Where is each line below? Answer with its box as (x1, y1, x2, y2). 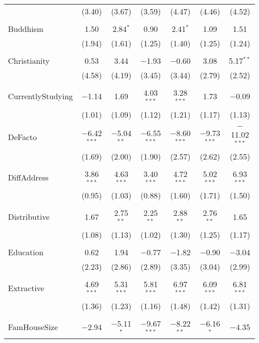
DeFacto (8, 131, 37, 143)
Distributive (8, 210, 50, 222)
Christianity (8, 55, 50, 66)
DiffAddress (8, 171, 49, 183)
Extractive (8, 282, 44, 294)
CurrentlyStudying (8, 90, 73, 102)
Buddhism (8, 23, 43, 34)
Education (8, 246, 44, 258)
